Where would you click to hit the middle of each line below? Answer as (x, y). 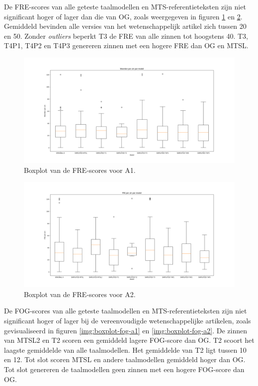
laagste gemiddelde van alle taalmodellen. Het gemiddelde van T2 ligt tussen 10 (125, 349)
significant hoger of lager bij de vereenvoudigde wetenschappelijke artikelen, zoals (128, 320)
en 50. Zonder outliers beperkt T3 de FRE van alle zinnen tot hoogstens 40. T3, (126, 36)
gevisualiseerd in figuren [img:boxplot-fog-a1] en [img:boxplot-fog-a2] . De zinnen (126, 330)
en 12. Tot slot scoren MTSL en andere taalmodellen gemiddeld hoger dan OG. (125, 359)
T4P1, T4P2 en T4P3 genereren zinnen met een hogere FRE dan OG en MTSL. (126, 45)
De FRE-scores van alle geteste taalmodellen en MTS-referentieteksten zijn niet (125, 6)
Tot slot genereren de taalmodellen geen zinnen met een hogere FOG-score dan (124, 369)
